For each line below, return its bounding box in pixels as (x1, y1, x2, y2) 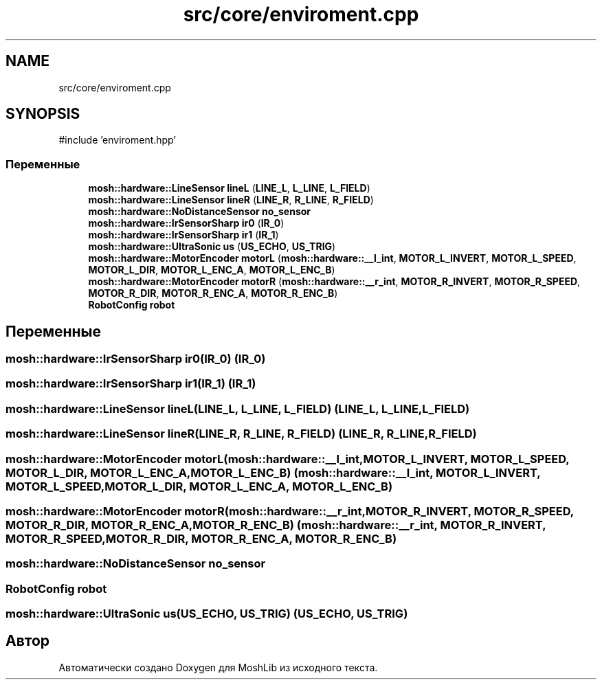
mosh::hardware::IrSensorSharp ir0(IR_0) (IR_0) (5, 352, 266, 366)
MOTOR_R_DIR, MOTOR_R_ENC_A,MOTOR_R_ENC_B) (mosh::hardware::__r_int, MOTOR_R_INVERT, (5, 517, 546, 532)
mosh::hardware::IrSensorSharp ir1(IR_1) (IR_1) (5, 377, 256, 391)
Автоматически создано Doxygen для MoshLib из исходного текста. (58, 661, 378, 673)
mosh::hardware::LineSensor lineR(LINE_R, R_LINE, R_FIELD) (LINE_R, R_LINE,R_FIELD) (5, 427, 477, 441)
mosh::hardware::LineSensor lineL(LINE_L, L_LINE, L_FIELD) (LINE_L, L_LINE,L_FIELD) (5, 401, 470, 416)
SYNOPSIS (5, 105, 80, 123)
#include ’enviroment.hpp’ (58, 134, 176, 146)
